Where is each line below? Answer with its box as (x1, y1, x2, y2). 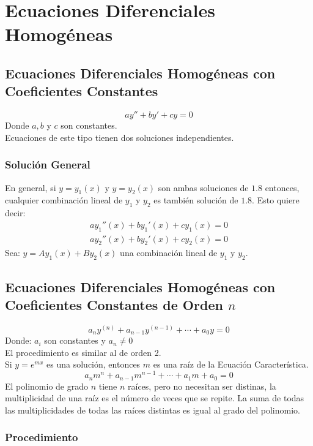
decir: (5, 206, 26, 219)
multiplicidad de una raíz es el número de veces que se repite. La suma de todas (5, 391, 304, 404)
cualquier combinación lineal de (5, 194, 123, 206)
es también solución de (153, 194, 238, 206)
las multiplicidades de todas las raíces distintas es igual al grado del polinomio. (5, 403, 300, 416)
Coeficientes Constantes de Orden (5, 295, 223, 314)
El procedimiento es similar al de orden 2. (5, 346, 161, 358)
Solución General (5, 157, 90, 172)
